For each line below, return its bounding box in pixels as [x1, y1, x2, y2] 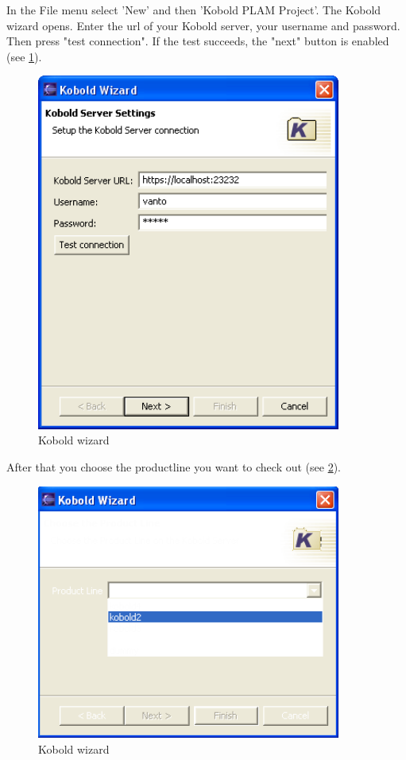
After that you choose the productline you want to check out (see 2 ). [6, 459, 341, 475]
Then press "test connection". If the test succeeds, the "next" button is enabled [6, 33, 389, 49]
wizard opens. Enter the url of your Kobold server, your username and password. [6, 17, 400, 33]
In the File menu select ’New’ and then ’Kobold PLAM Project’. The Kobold [6, 2, 381, 17]
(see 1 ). [6, 48, 42, 64]
